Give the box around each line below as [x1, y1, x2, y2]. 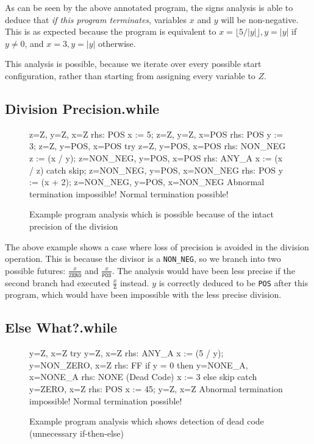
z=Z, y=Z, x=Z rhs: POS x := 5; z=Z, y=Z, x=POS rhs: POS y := [29, 127, 284, 140]
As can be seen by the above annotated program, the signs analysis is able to [5, 1, 293, 13]
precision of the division [29, 219, 118, 232]
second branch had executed [5, 276, 110, 289]
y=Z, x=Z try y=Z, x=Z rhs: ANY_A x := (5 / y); [29, 347, 224, 359]
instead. [120, 276, 149, 289]
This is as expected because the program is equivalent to [5, 25, 216, 38]
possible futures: [5, 264, 66, 277]
